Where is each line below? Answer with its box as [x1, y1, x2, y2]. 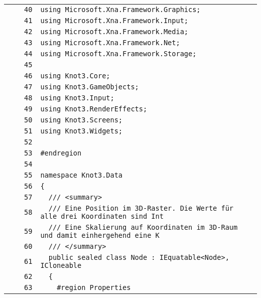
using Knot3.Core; [40, 72, 110, 80]
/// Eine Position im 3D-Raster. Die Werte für [48, 204, 234, 212]
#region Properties [57, 283, 131, 291]
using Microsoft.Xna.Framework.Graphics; [40, 6, 201, 14]
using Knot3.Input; [40, 94, 114, 102]
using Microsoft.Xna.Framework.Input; [40, 17, 189, 25]
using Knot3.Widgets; [40, 127, 123, 135]
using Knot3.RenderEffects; [40, 105, 148, 113]
